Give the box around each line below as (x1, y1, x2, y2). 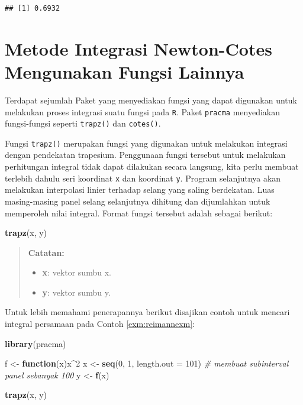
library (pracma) (5, 337, 66, 349)
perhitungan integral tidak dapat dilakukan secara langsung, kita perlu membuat (5, 160, 299, 173)
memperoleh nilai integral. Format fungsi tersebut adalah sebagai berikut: (5, 206, 273, 219)
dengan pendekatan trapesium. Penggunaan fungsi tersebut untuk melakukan (5, 148, 286, 161)
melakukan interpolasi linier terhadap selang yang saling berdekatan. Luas (5, 183, 275, 196)
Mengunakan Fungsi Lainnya (5, 59, 244, 83)
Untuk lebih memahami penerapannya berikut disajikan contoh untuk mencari (5, 306, 290, 318)
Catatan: (28, 246, 65, 258)
